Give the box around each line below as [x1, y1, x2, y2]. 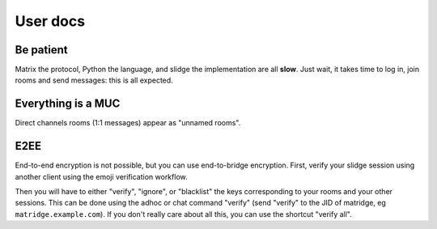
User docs [15, 12, 85, 30]
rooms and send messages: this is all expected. [15, 75, 173, 85]
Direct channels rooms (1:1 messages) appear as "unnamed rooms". [15, 118, 241, 128]
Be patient [15, 43, 68, 57]
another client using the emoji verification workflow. [15, 172, 188, 181]
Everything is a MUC [15, 97, 121, 111]
